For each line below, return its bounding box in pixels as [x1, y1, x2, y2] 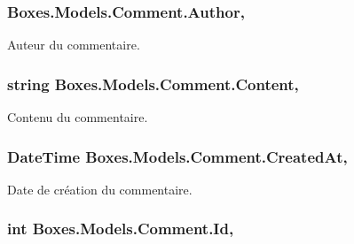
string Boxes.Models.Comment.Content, [7, 72, 299, 95]
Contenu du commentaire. [7, 108, 148, 126]
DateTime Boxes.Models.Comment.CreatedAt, [7, 145, 348, 167]
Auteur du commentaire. [7, 35, 140, 54]
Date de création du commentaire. [7, 179, 193, 198]
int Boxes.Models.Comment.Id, [7, 217, 234, 240]
